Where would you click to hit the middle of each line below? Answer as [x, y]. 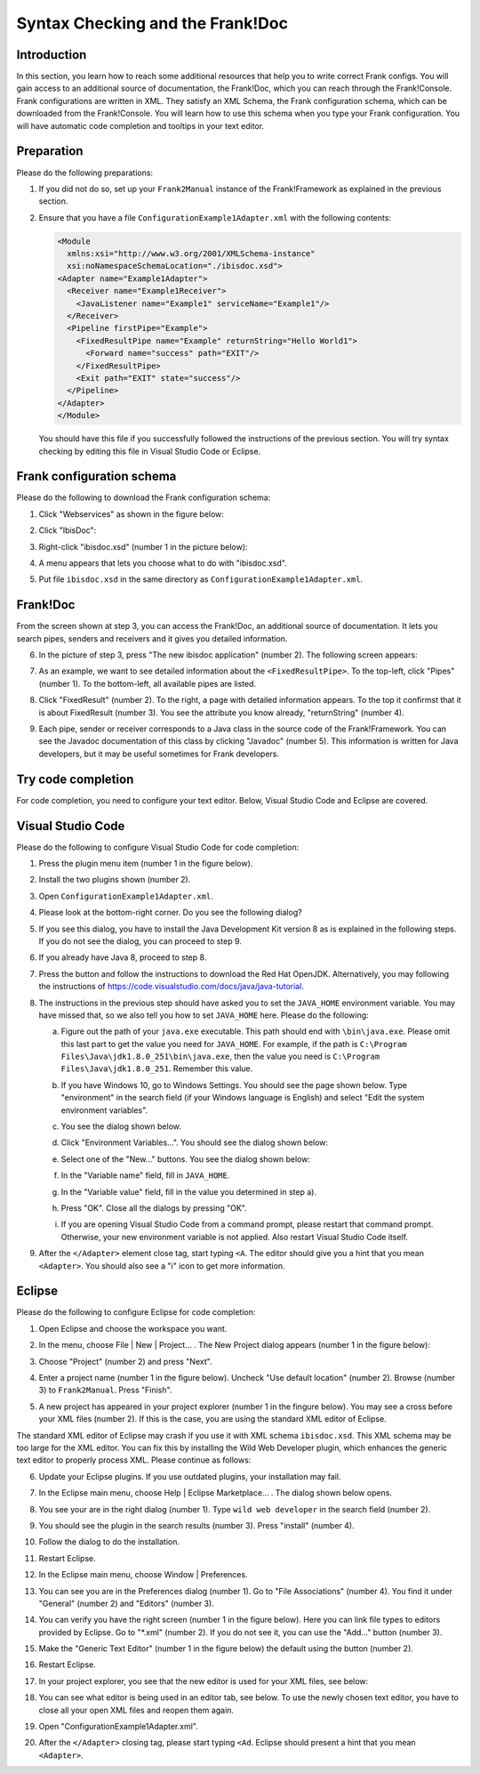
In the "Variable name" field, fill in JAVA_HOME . [145, 1175]
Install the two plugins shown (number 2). [115, 880]
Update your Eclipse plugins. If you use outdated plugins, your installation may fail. [190, 1476]
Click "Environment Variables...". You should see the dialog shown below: [195, 1142]
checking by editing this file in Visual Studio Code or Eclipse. [150, 451]
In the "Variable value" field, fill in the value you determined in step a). [189, 1191]
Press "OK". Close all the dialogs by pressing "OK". [154, 1208]
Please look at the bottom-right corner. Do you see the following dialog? [170, 913]
